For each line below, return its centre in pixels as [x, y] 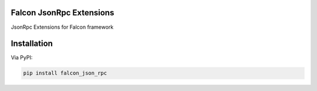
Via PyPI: [22, 58]
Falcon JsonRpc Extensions [63, 13]
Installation [32, 44]
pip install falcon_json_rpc [65, 73]
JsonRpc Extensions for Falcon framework [62, 27]
